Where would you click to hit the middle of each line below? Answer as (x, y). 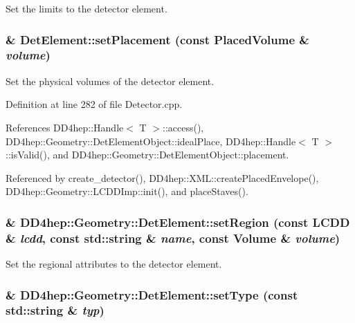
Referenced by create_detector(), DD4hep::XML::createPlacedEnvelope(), (162, 177)
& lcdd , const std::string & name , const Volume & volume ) (173, 238)
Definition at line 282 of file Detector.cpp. (94, 104)
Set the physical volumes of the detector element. (110, 81)
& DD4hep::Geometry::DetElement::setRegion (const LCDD (178, 222)
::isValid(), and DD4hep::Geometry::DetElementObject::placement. (147, 155)
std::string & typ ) (55, 310)
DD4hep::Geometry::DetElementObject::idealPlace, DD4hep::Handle (151, 141)
